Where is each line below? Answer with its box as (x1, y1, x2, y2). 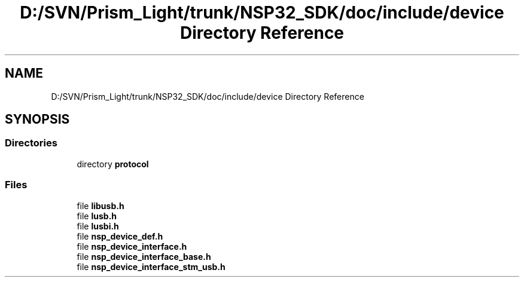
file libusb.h (77, 200, 124, 211)
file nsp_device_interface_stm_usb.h (77, 261, 226, 272)
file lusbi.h (77, 220, 119, 231)
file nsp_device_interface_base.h (77, 251, 211, 262)
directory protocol (77, 158, 149, 169)
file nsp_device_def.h (77, 231, 163, 241)
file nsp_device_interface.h (77, 241, 187, 252)
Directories (5, 137, 57, 149)
